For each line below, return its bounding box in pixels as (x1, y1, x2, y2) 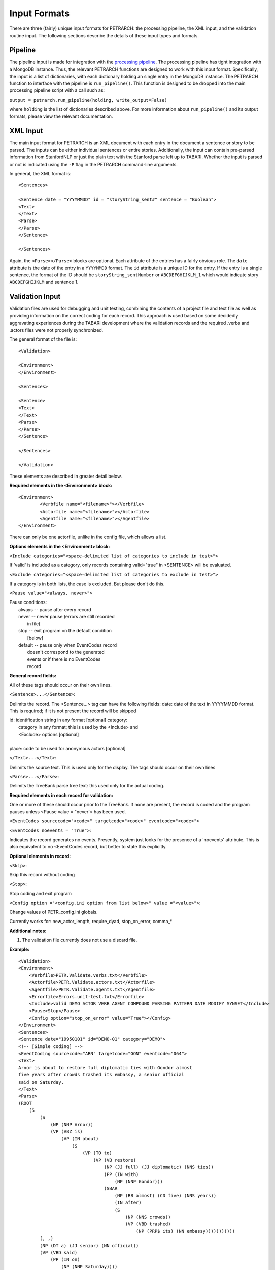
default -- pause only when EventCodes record (18, 642, 117, 648)
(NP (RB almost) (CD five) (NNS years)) (114, 1193, 217, 1198)
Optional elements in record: (9, 853, 71, 859)
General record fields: (9, 673, 57, 679)
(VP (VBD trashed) (125, 1221, 171, 1227)
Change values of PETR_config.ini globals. (9, 909, 98, 915)
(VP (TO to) (82, 1150, 113, 1156)
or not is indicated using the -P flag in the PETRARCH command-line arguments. (9, 161, 178, 167)
